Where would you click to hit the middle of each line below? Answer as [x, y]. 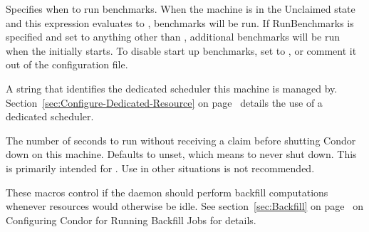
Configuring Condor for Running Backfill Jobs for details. [131, 220]
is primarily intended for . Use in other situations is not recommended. [160, 168]
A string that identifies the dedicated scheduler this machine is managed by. [172, 88]
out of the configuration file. [67, 64]
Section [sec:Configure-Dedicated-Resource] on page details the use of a [164, 102]
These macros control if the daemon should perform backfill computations [167, 192]
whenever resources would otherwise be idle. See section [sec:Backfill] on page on [184, 206]
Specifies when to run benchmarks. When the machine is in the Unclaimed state [181, 9]
